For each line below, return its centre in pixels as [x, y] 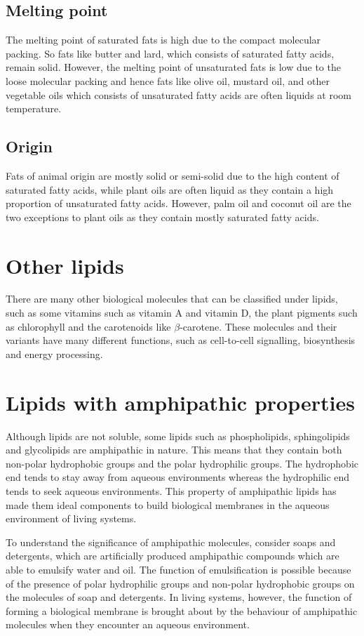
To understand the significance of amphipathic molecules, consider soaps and [171, 542]
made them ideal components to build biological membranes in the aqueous [168, 504]
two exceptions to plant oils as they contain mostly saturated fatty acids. [162, 217]
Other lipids [65, 265]
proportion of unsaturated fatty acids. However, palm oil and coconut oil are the [178, 203]
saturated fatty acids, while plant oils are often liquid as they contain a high [170, 189]
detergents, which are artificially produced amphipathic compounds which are [173, 556]
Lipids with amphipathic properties [180, 402]
